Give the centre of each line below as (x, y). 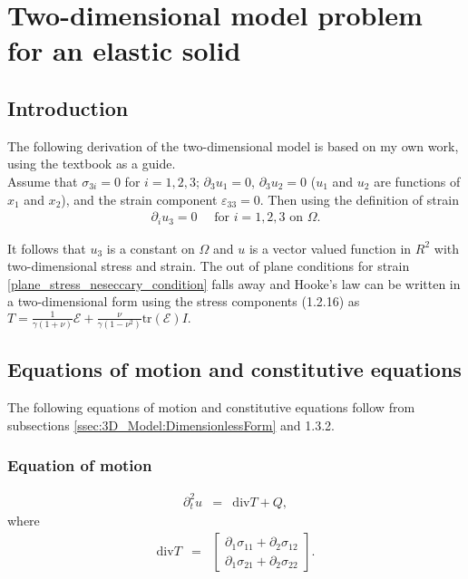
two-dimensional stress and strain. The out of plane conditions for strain (209, 266)
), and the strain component (139, 199)
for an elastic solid (124, 50)
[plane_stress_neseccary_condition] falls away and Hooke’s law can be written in (234, 283)
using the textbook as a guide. (92, 164)
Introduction (68, 107)
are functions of (417, 181)
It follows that (47, 248)
